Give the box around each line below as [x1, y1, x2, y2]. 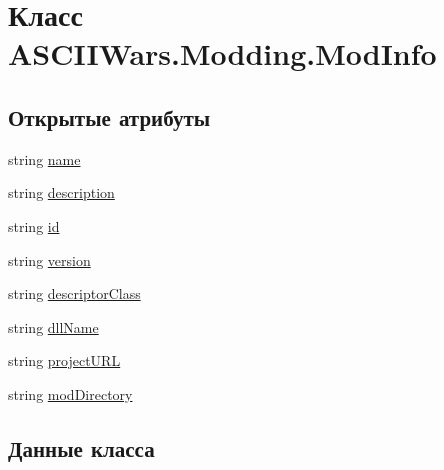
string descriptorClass [8, 283, 141, 304]
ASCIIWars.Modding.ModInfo [8, 33, 437, 74]
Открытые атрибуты [8, 101, 211, 132]
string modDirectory [8, 383, 133, 404]
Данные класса [8, 432, 155, 463]
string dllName [8, 316, 99, 337]
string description [8, 182, 115, 203]
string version [8, 249, 91, 270]
